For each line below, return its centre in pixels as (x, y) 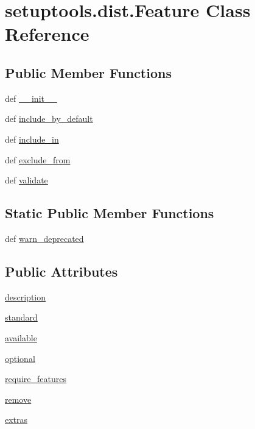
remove (18, 399)
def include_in (32, 139)
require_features (36, 379)
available (21, 337)
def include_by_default (49, 119)
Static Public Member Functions (110, 213)
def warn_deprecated (44, 238)
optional (20, 358)
